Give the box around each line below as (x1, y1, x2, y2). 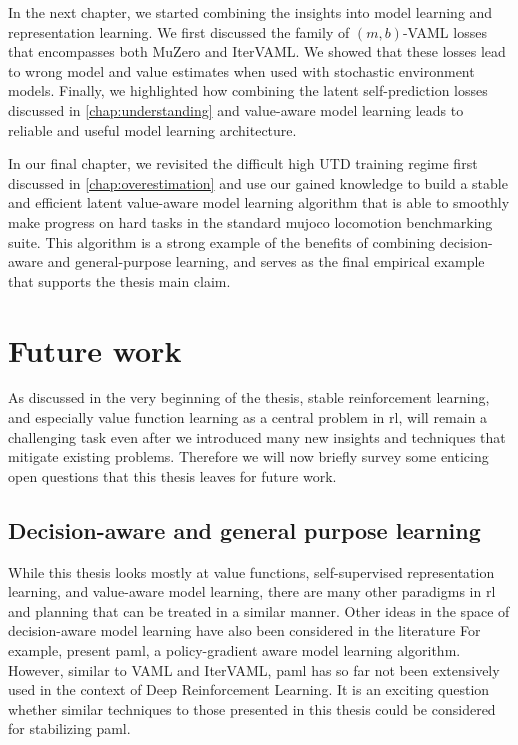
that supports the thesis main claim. (8, 270, 231, 291)
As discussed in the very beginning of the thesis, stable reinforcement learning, (8, 387, 490, 408)
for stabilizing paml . (8, 718, 131, 739)
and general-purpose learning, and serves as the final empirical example (47, 251, 485, 272)
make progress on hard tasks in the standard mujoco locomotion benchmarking (8, 211, 493, 232)
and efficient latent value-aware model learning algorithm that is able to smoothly (8, 192, 510, 213)
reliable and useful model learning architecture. (8, 119, 297, 140)
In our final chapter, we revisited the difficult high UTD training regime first (8, 153, 478, 174)
